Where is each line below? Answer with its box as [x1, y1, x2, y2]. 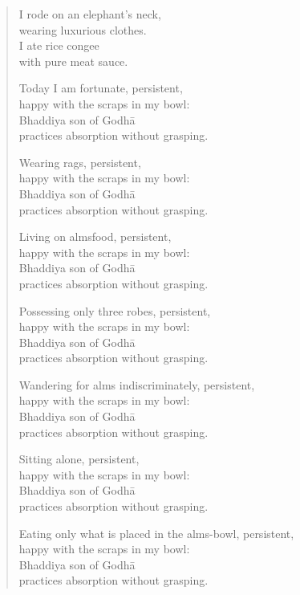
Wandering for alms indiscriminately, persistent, [18, 376, 255, 393]
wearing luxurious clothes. [18, 21, 147, 38]
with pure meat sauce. [18, 52, 128, 69]
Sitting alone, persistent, [18, 450, 140, 467]
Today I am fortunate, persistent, [18, 79, 183, 96]
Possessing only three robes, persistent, [18, 302, 211, 319]
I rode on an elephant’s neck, [18, 6, 161, 22]
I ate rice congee [18, 37, 99, 54]
